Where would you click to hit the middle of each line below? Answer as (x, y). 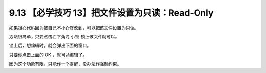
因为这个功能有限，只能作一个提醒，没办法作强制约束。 (65, 64)
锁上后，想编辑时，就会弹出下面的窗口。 (50, 46)
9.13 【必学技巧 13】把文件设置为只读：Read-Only (111, 13)
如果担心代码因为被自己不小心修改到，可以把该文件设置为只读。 (74, 28)
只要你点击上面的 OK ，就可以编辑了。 (48, 55)
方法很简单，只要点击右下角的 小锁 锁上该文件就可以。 (64, 36)
